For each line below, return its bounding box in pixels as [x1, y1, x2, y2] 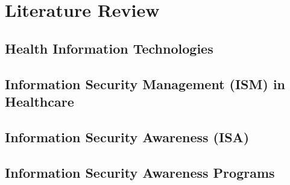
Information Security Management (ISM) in [5, 74, 286, 93]
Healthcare [5, 92, 74, 110]
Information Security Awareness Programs [5, 163, 275, 181]
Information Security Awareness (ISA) [5, 127, 250, 146]
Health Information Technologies [5, 39, 213, 57]
